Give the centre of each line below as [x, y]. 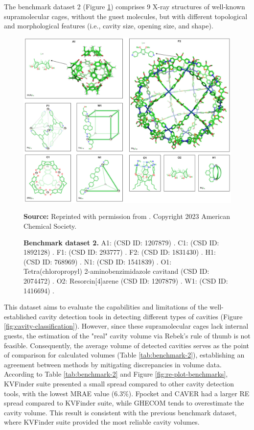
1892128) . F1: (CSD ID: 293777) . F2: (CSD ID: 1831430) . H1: [120, 252]
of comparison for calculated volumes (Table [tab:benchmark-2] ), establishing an [124, 355]
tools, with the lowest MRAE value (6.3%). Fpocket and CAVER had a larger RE [127, 393]
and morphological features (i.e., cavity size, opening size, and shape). [109, 26]
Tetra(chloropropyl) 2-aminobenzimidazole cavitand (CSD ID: [116, 271]
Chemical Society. [50, 226]
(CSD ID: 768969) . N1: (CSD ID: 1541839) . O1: [98, 261]
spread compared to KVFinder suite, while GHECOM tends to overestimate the [124, 403]
